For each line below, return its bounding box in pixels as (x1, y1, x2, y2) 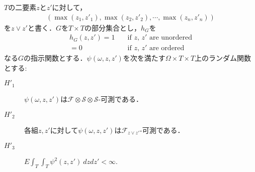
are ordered (149, 45, 185, 52)
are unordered (149, 34, 192, 42)
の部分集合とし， (84, 22, 141, 33)
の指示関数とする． (24, 53, 87, 63)
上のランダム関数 (195, 53, 251, 63)
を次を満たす (123, 53, 165, 63)
